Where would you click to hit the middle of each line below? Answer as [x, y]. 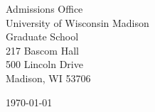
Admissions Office [44, 9]
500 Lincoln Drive [44, 64]
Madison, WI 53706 [48, 78]
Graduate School [42, 37]
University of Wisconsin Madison [77, 22]
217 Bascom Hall [42, 50]
